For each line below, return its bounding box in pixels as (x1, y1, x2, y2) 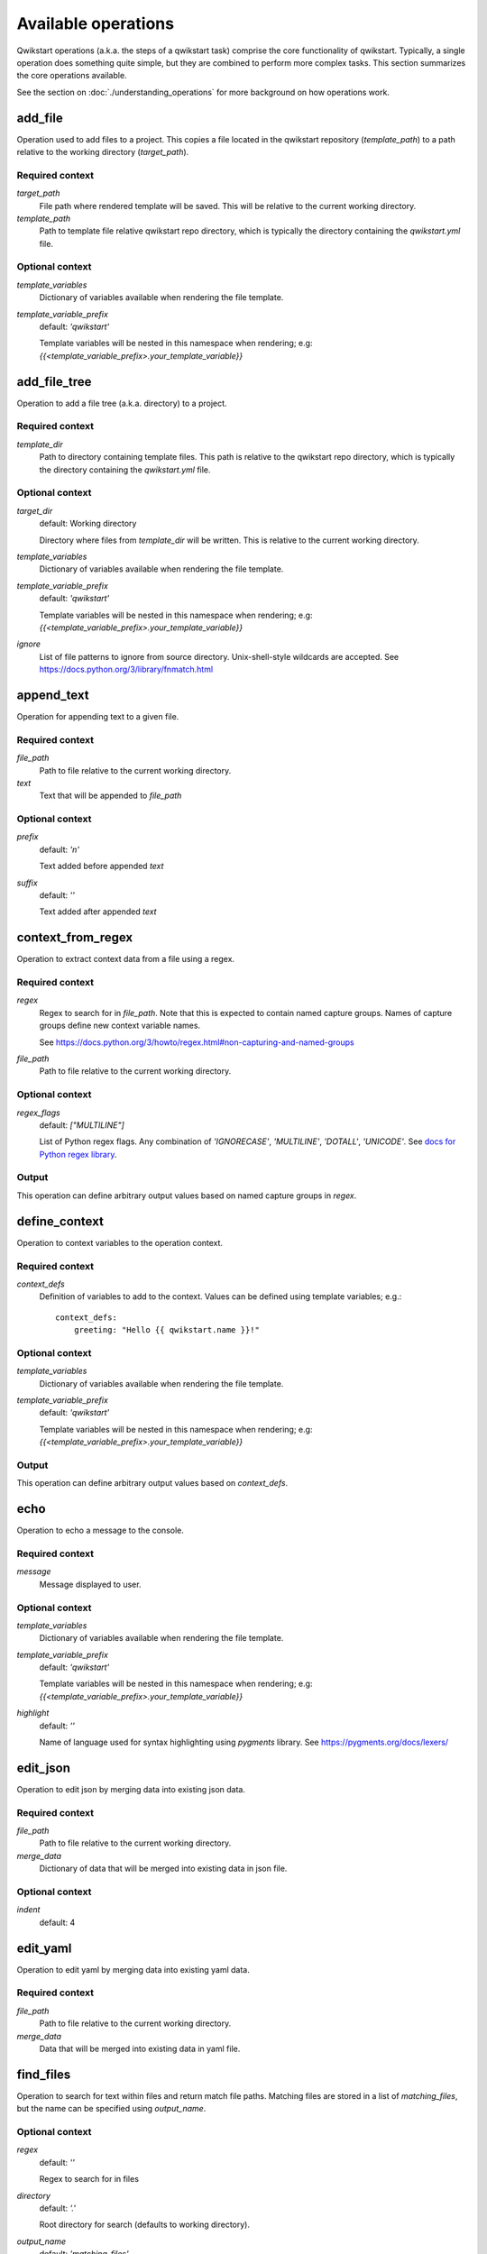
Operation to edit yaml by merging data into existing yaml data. (16, 1964, 250, 1975)
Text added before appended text (39, 861, 164, 872)
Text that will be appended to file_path (39, 790, 182, 802)
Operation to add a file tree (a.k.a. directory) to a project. (16, 398, 227, 408)
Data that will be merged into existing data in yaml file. (39, 2043, 241, 2054)
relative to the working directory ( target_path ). (16, 147, 189, 158)
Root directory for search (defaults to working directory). (39, 2219, 250, 2231)
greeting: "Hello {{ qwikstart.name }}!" (73, 1325, 261, 1335)
